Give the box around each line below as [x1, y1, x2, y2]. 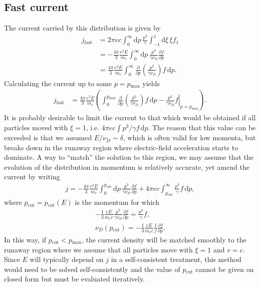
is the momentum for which [75, 197, 159, 207]
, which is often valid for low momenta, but [123, 132, 256, 143]
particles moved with [4, 122, 68, 133]
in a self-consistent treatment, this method [111, 254, 241, 264]
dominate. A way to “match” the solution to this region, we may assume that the [4, 152, 254, 162]
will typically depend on [30, 254, 104, 264]
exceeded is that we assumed [4, 132, 92, 143]
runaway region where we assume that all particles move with [4, 244, 193, 254]
